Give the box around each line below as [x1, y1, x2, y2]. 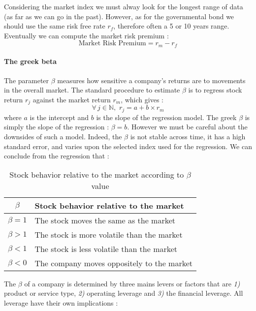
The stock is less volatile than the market [34, 243, 178, 254]
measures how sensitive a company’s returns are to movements [57, 75, 246, 85]
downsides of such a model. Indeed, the [4, 131, 122, 141]
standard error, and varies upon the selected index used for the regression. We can [4, 141, 252, 151]
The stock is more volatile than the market [34, 228, 183, 240]
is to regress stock [188, 85, 242, 95]
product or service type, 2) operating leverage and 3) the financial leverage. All [4, 288, 243, 298]
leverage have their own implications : [4, 297, 118, 308]
